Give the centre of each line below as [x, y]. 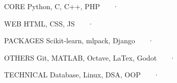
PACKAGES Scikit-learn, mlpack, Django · [79, 40]
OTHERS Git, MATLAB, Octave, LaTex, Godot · [90, 57]
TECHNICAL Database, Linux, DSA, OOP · [82, 75]
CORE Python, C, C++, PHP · [61, 6]
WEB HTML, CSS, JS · [49, 23]
